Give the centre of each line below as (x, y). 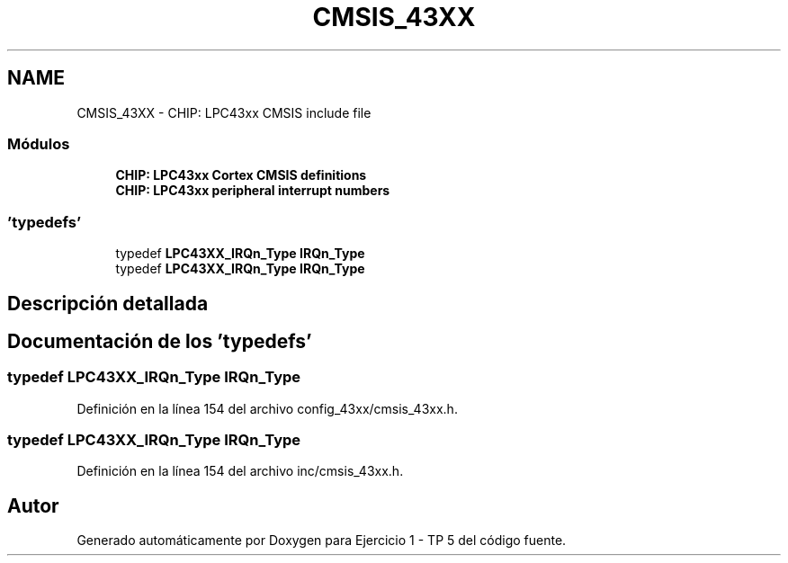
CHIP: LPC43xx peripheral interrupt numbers (253, 191)
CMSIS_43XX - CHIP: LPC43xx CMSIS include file (224, 112)
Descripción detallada (108, 303)
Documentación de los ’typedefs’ (160, 341)
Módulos (39, 143)
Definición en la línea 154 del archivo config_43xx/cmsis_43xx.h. (267, 408)
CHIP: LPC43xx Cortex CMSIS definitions (241, 175)
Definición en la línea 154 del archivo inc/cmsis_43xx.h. (240, 471)
